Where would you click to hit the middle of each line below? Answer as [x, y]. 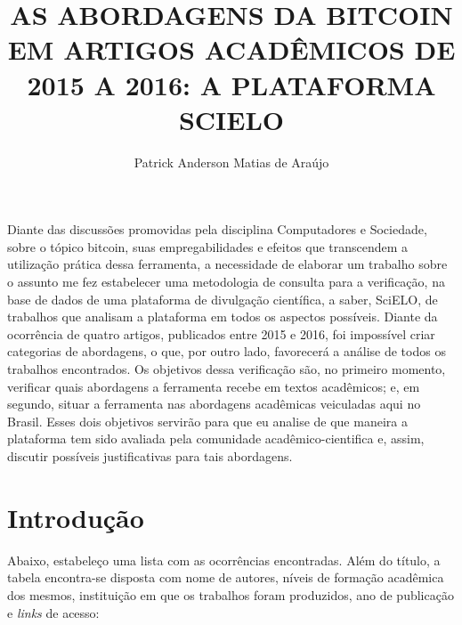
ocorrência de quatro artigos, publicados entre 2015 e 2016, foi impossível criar [221, 333]
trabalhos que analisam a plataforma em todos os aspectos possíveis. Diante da [223, 317]
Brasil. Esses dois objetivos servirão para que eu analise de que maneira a [207, 421]
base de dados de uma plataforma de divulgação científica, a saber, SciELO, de [223, 299]
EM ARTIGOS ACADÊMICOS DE [231, 49]
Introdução [76, 517]
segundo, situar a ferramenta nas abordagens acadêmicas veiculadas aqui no [214, 404]
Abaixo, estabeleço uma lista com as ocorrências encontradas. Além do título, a [224, 560]
